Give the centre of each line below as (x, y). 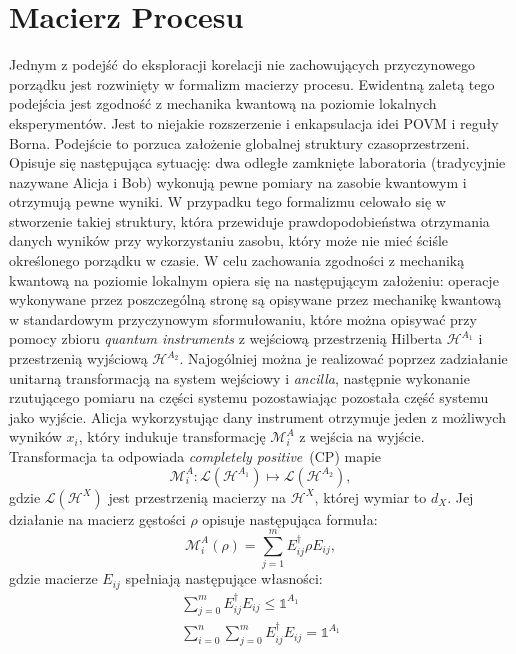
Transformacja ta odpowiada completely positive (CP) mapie (195, 456)
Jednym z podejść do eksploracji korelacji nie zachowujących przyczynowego (242, 64)
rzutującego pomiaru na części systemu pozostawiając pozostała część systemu (249, 397)
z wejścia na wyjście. (362, 436)
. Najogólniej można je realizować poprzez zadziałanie (343, 358)
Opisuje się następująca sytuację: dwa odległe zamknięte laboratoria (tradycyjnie (257, 162)
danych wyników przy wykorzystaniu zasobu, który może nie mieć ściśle (229, 240)
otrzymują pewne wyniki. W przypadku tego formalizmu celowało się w (227, 201)
